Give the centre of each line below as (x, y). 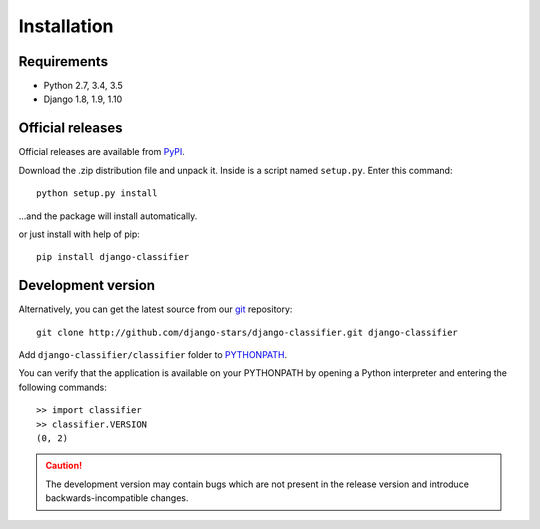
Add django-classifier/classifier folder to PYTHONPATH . (153, 354)
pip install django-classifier (113, 257)
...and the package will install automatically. (108, 216)
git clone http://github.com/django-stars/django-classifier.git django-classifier (247, 332)
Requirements (63, 61)
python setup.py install (97, 193)
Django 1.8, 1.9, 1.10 (83, 99)
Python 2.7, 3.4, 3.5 (83, 86)
